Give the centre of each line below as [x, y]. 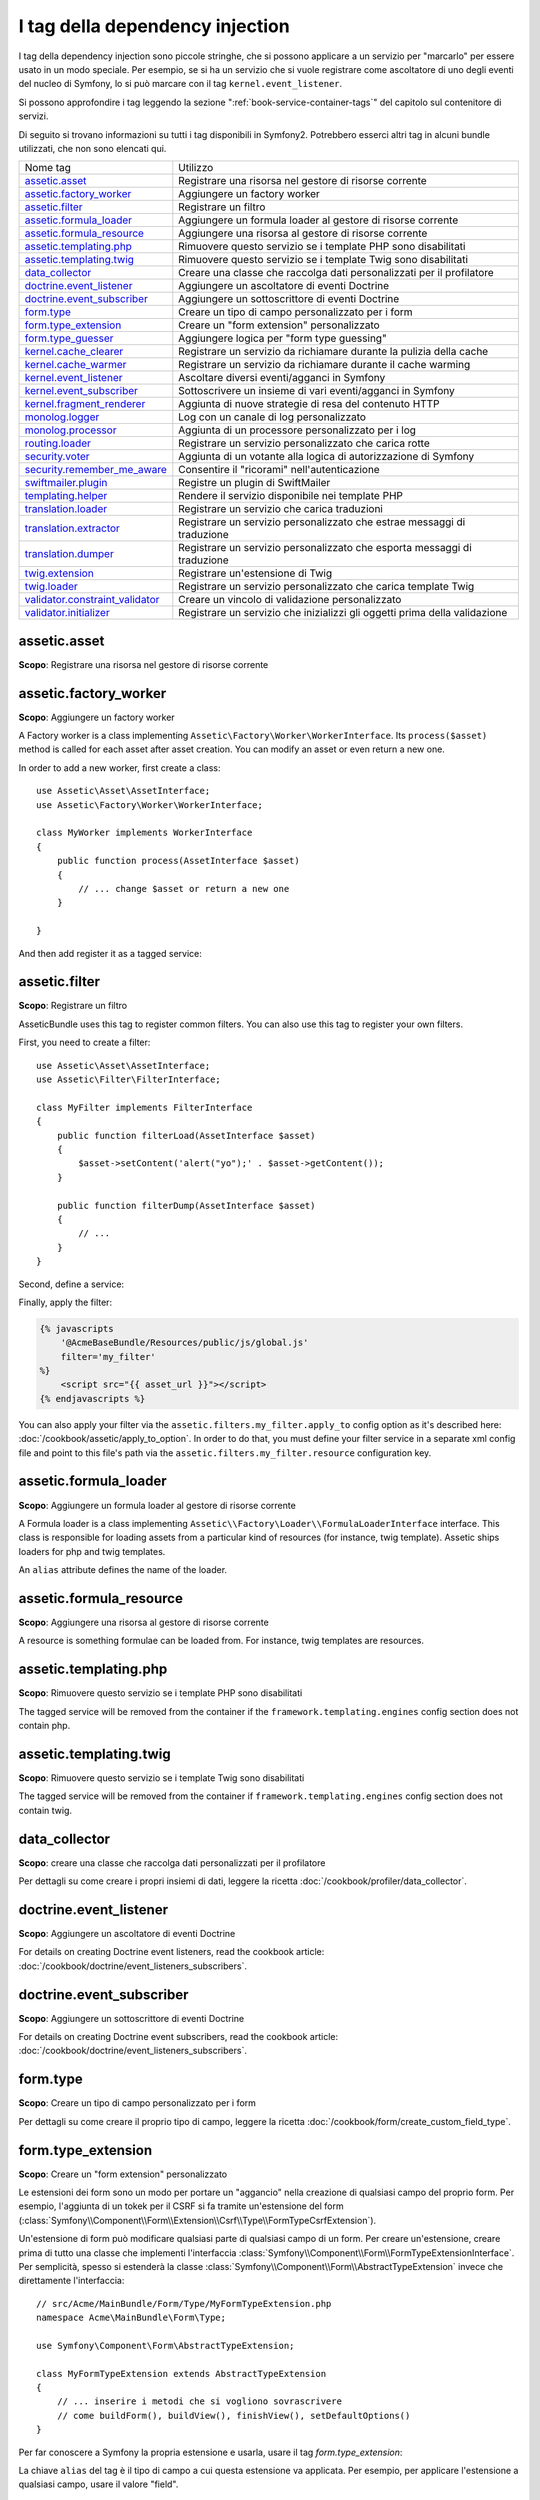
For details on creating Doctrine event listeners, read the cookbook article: [171, 1952]
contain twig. [45, 1810]
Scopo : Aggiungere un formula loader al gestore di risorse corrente [157, 1505]
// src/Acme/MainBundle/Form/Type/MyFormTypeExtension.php [184, 2303]
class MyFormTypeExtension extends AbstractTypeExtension [181, 2373]
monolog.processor [70, 430]
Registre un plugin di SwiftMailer [254, 483]
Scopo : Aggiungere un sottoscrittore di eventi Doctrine [131, 2018]
